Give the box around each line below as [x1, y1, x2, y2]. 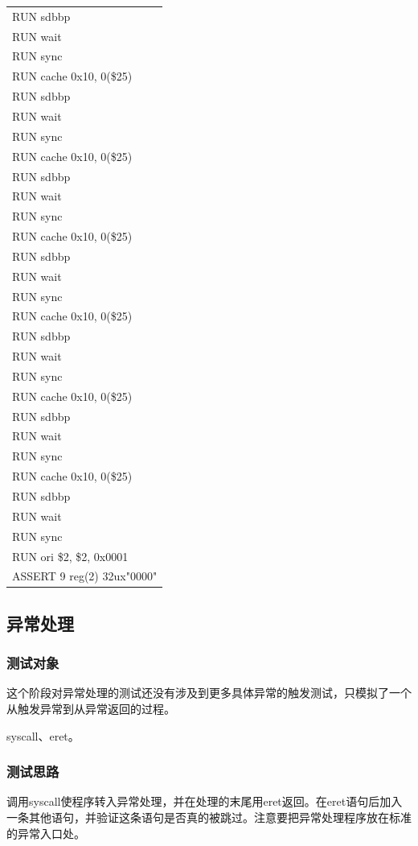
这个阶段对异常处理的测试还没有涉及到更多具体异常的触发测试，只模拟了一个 [6, 684, 412, 701]
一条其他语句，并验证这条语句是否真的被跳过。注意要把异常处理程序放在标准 [6, 809, 412, 826]
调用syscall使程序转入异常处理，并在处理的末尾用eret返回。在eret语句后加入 [6, 793, 403, 810]
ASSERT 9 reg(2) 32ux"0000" [12, 567, 158, 584]
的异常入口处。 [6, 824, 85, 841]
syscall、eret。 [6, 727, 80, 744]
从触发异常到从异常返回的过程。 [6, 700, 175, 717]
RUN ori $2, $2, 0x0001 [12, 547, 129, 564]
